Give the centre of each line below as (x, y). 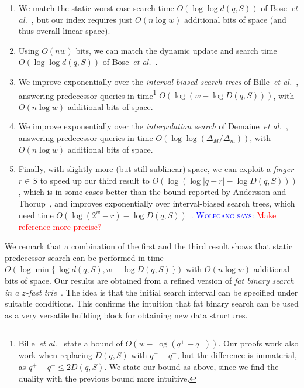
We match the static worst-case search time (96, 8)
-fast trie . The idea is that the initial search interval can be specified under (162, 292)
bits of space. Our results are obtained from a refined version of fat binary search (150, 280)
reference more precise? (60, 226)
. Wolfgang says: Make (234, 214)
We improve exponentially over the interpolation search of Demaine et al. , (153, 126)
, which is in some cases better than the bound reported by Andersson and (152, 192)
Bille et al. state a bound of (70, 343)
